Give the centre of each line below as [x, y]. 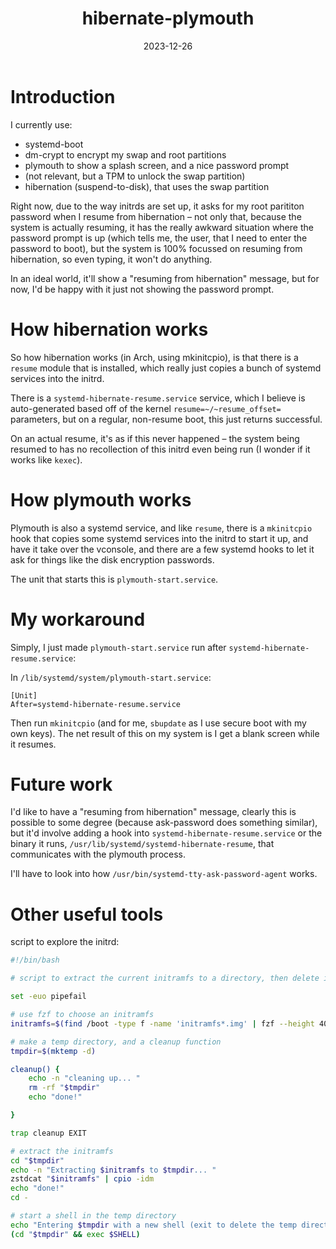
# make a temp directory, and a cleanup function [116, 1042]
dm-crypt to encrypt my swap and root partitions [125, 154]
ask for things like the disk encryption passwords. [112, 559]
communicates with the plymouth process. [98, 854]
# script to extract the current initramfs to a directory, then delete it [171, 978]
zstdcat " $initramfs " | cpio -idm [82, 1179]
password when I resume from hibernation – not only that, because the [156, 216]
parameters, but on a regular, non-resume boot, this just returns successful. [166, 419]
